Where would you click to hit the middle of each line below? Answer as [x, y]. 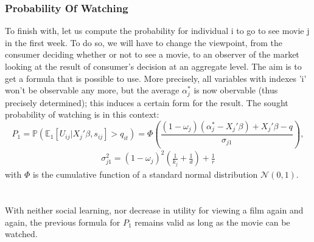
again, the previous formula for [63, 222]
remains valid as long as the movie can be [212, 222]
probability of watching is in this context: [82, 114]
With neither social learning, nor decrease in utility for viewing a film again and [154, 210]
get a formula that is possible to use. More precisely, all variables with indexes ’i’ [156, 78]
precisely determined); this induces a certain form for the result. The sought [147, 102]
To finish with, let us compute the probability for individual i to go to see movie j [157, 31]
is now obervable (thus [236, 90]
